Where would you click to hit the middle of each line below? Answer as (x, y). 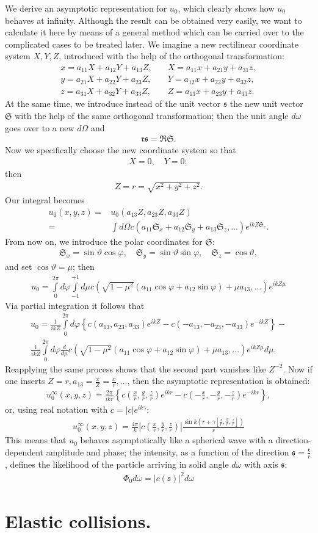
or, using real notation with (56, 409)
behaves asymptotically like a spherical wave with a (176, 440)
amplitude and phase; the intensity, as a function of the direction (168, 451)
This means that (36, 440)
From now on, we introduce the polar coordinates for (104, 241)
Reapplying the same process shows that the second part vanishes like (136, 368)
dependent (24, 451)
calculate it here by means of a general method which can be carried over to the (154, 32)
